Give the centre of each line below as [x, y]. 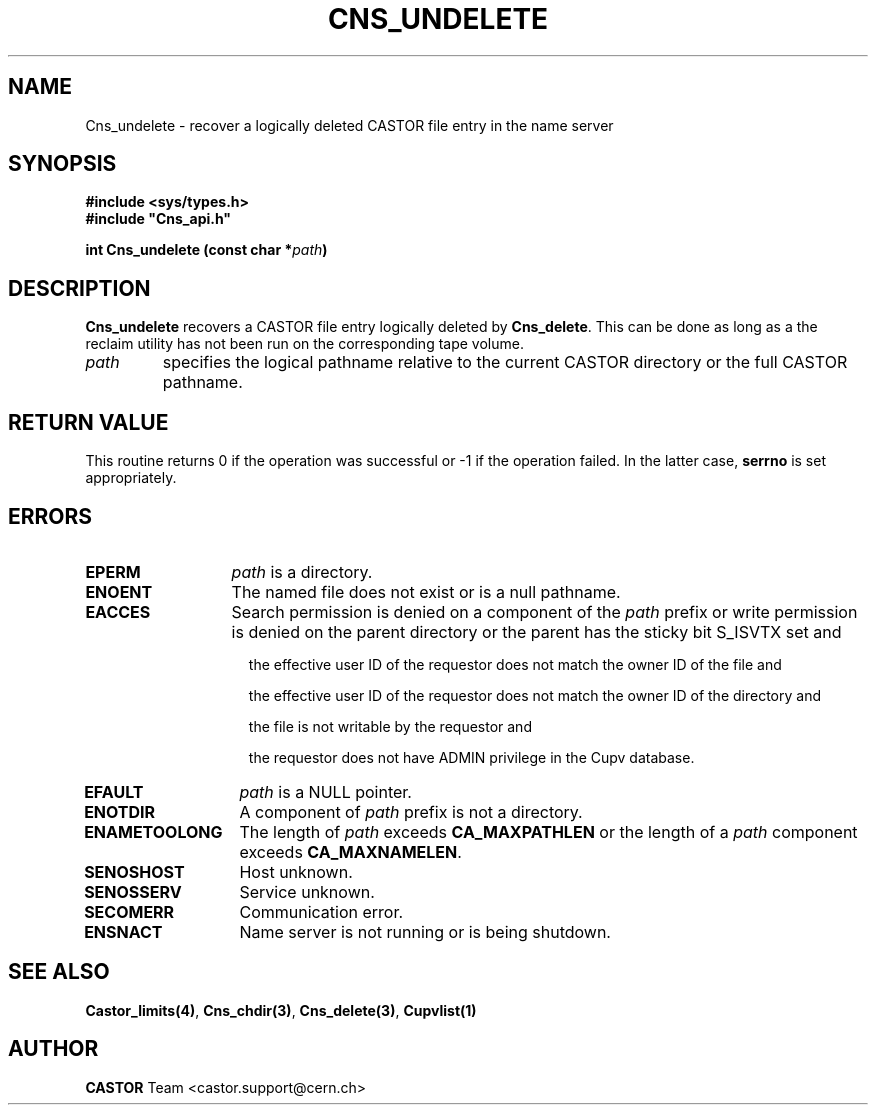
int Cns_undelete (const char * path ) [206, 250]
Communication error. [321, 911]
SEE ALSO [59, 972]
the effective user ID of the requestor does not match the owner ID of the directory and [534, 695]
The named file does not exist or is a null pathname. [426, 591]
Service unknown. [307, 891]
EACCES [118, 611]
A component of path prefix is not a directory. [411, 811]
